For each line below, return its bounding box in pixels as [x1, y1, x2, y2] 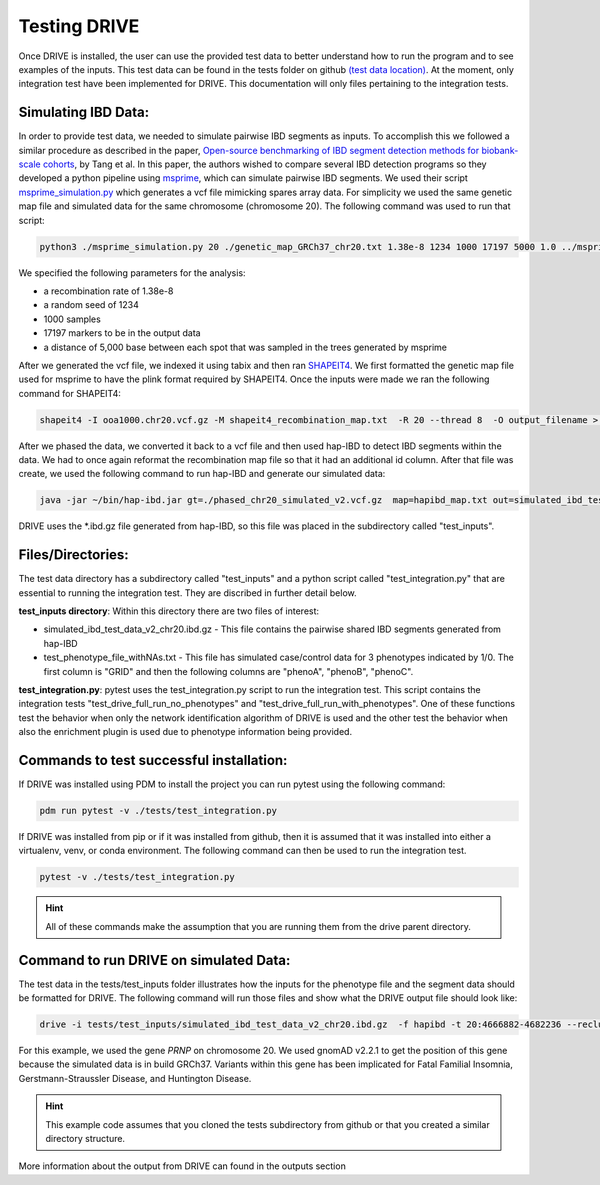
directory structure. [45, 1133, 125, 1145]
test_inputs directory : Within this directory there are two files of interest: [18, 605, 320, 617]
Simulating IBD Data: [18, 104, 150, 121]
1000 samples [43, 313, 102, 325]
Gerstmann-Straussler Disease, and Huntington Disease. [18, 1072, 252, 1084]
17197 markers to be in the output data [43, 327, 201, 339]
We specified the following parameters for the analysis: [18, 266, 246, 279]
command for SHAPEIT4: [18, 387, 122, 399]
